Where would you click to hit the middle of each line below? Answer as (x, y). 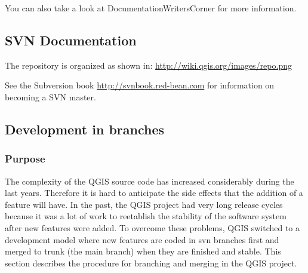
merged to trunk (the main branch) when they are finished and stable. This (143, 251)
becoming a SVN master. (50, 96)
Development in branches (85, 129)
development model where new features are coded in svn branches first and (142, 239)
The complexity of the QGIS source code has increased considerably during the (150, 181)
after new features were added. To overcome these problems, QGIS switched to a (153, 227)
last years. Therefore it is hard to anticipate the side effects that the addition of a (154, 193)
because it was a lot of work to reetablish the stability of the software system (146, 216)
